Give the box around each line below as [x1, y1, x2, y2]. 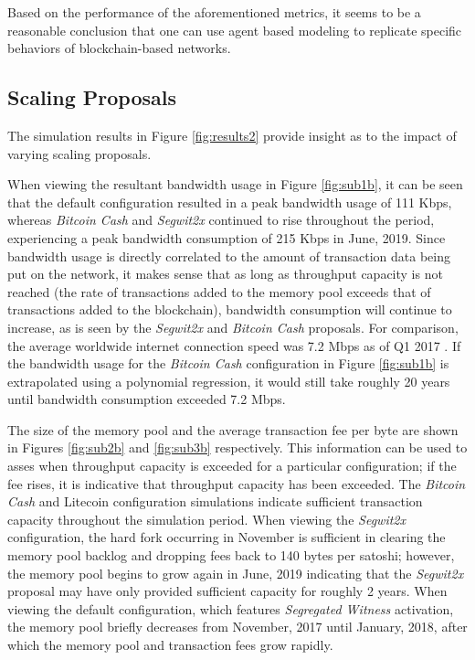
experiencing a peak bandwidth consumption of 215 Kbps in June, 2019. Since [7, 228, 446, 247]
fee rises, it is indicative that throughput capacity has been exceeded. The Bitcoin [7, 474, 466, 493]
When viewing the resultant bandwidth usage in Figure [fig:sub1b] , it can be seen [7, 175, 463, 194]
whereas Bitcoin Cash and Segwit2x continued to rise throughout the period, [7, 210, 435, 229]
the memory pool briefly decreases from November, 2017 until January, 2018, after [7, 617, 468, 636]
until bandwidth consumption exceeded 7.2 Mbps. [7, 389, 286, 409]
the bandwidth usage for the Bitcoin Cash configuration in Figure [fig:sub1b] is [7, 354, 449, 373]
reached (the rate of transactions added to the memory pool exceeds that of [7, 282, 431, 301]
